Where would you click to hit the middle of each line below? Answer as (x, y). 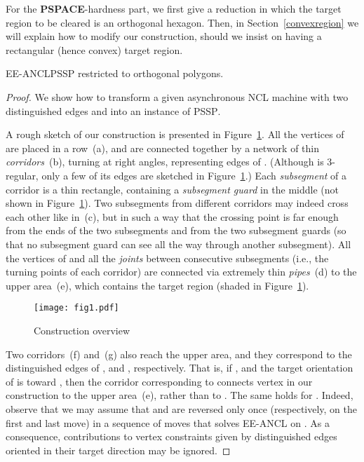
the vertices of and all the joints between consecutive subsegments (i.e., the (167, 258)
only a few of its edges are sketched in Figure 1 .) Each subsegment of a (194, 175)
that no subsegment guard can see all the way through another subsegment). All (178, 244)
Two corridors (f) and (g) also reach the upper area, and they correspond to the (179, 354)
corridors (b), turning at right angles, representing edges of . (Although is (165, 162)
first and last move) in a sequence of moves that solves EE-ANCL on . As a (168, 422)
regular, (22, 175)
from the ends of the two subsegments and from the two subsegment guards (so (176, 230)
